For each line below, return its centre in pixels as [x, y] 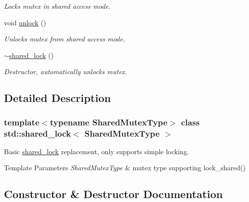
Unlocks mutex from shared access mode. [65, 39]
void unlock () [25, 22]
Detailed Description [58, 98]
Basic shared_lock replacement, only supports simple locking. [97, 151]
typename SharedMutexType [109, 122]
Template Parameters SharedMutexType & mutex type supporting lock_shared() [125, 168]
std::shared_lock [37, 133]
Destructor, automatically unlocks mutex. [66, 71]
